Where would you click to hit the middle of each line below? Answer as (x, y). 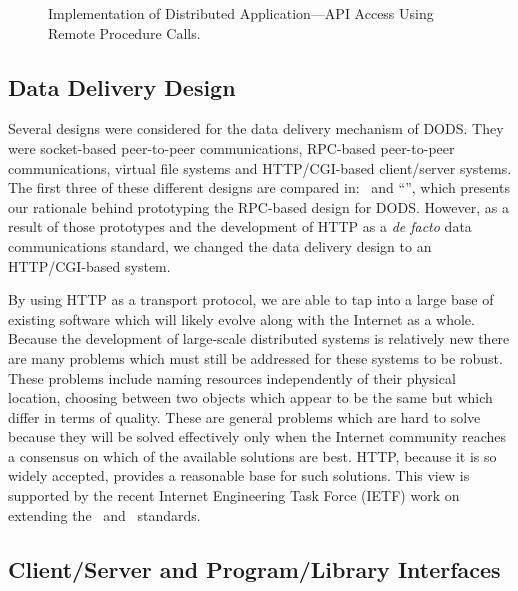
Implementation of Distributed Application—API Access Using (241, 13)
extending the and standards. (104, 514)
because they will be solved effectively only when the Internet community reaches (257, 436)
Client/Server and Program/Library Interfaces (254, 568)
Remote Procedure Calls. (124, 32)
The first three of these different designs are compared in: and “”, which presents (259, 187)
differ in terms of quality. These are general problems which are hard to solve (244, 416)
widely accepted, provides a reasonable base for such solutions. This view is (239, 475)
